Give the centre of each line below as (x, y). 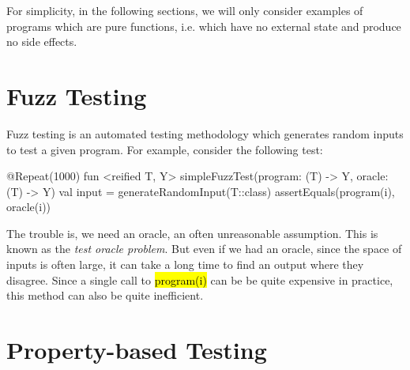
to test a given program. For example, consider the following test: (165, 149)
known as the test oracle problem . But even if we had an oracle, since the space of (204, 249)
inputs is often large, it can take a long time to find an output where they (185, 264)
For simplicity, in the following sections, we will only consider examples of (185, 10)
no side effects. (42, 42)
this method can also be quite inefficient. (105, 295)
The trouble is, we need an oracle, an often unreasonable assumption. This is (192, 233)
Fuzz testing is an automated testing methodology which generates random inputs (205, 133)
